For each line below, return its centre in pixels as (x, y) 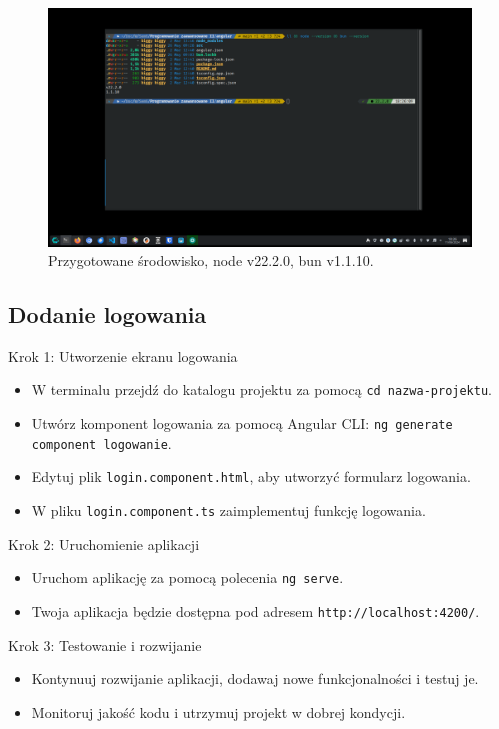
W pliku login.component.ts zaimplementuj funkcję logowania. (228, 510)
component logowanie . (101, 442)
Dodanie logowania (107, 314)
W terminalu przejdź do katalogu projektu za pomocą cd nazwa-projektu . (261, 389)
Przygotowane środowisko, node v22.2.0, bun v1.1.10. (211, 260)
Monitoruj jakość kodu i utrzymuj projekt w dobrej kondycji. (218, 711)
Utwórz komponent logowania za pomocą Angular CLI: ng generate (242, 423)
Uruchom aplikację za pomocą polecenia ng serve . (187, 577)
